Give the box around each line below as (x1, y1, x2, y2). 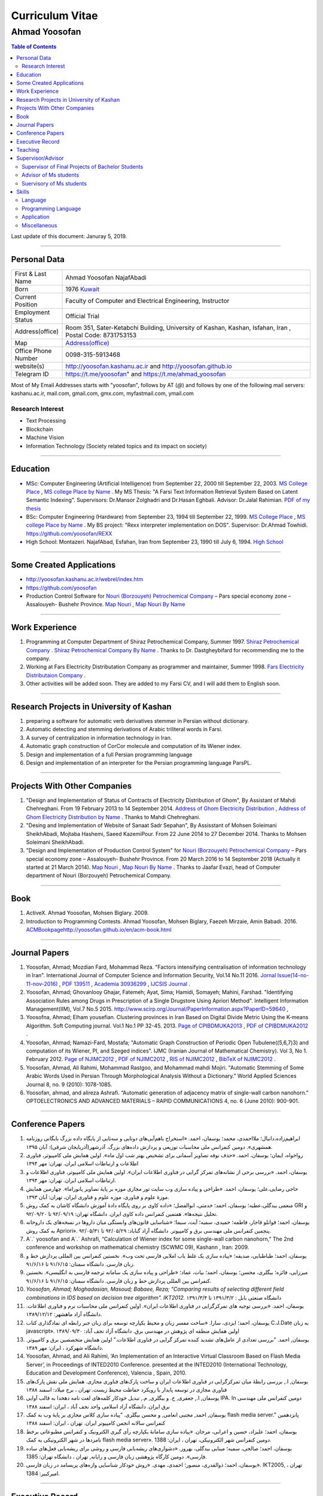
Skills (16, 188, 30, 196)
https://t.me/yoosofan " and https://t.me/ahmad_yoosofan (65, 370, 226, 378)
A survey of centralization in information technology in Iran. (26, 734, 172, 741)
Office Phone (14, 346, 52, 355)
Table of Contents (11, 43, 57, 50)
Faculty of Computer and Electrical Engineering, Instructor (65, 296, 230, 305)
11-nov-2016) (26, 980, 58, 987)
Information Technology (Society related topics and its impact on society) (26, 442, 208, 449)
